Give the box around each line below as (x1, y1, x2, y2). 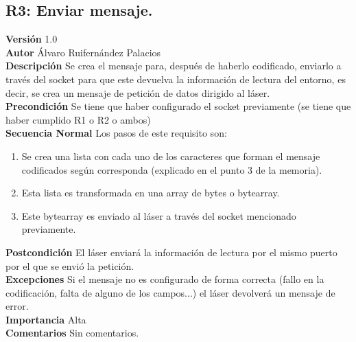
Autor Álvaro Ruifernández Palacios (5, 45, 161, 59)
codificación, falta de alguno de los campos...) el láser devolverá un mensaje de (5, 285, 335, 299)
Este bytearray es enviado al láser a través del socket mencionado (21, 208, 296, 223)
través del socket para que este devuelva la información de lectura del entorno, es (5, 71, 346, 86)
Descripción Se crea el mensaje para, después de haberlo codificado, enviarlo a (5, 58, 342, 73)
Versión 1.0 (5, 32, 58, 46)
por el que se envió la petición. (5, 258, 134, 273)
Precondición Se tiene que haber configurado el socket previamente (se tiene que (5, 99, 351, 113)
